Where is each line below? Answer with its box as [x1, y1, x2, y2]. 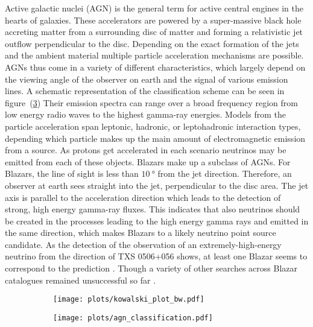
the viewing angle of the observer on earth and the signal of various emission [5, 72, 288, 85]
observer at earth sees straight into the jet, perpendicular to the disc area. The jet [5, 179, 309, 191]
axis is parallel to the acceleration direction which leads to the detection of [5, 191, 281, 203]
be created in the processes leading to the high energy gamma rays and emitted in [5, 214, 309, 227]
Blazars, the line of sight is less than [5, 167, 139, 180]
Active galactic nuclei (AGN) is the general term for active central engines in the [5, 2, 304, 14]
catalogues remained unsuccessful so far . [5, 273, 156, 286]
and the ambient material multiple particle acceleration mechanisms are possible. [5, 49, 304, 62]
